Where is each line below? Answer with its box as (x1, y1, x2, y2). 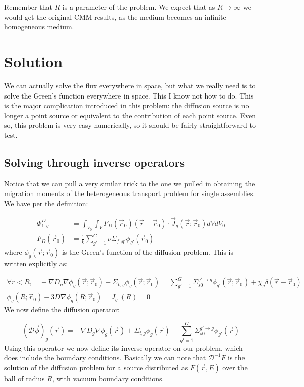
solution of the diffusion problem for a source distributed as (4, 362, 188, 372)
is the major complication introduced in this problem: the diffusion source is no (4, 100, 249, 111)
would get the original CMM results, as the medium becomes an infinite (4, 11, 226, 22)
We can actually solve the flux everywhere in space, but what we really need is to (4, 80, 256, 90)
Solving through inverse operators (4, 154, 185, 170)
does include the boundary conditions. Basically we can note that (4, 352, 206, 363)
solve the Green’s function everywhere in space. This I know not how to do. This (4, 90, 254, 101)
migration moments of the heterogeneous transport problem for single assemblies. (4, 188, 255, 199)
